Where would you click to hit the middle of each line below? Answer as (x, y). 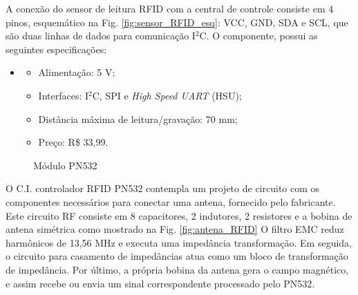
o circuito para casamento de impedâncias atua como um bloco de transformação (177, 256)
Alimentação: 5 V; (77, 72)
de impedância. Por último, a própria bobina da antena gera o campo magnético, (177, 269)
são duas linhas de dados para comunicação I (101, 36)
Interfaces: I (64, 95)
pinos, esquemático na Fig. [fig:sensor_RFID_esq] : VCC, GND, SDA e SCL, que (177, 22)
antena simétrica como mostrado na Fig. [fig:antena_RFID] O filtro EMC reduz (175, 229)
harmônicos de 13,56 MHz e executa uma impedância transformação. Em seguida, (179, 242)
